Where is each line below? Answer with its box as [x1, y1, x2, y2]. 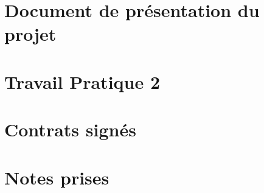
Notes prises [4, 164, 109, 189]
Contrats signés [4, 117, 136, 142]
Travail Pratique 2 [4, 69, 161, 94]
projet [4, 21, 57, 46]
